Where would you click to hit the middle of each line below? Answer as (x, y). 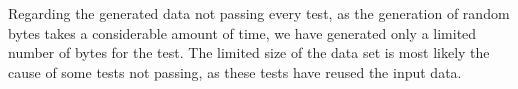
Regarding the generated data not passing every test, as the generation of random (259, 13)
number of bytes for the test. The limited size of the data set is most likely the (249, 52)
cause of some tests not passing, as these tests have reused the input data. (235, 71)
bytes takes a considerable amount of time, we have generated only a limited (242, 32)
